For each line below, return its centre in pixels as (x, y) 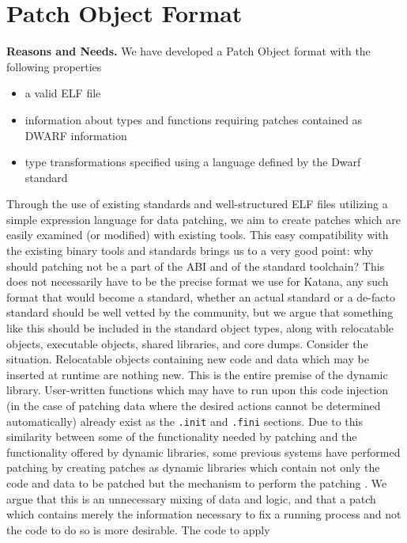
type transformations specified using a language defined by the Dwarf (193, 162)
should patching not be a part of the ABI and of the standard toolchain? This (196, 266)
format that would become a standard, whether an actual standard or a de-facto (201, 296)
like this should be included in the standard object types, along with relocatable (200, 328)
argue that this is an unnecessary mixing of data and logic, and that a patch (191, 498)
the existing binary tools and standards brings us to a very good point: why (190, 251)
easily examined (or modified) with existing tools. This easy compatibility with (198, 235)
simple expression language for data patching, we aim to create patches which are (203, 219)
